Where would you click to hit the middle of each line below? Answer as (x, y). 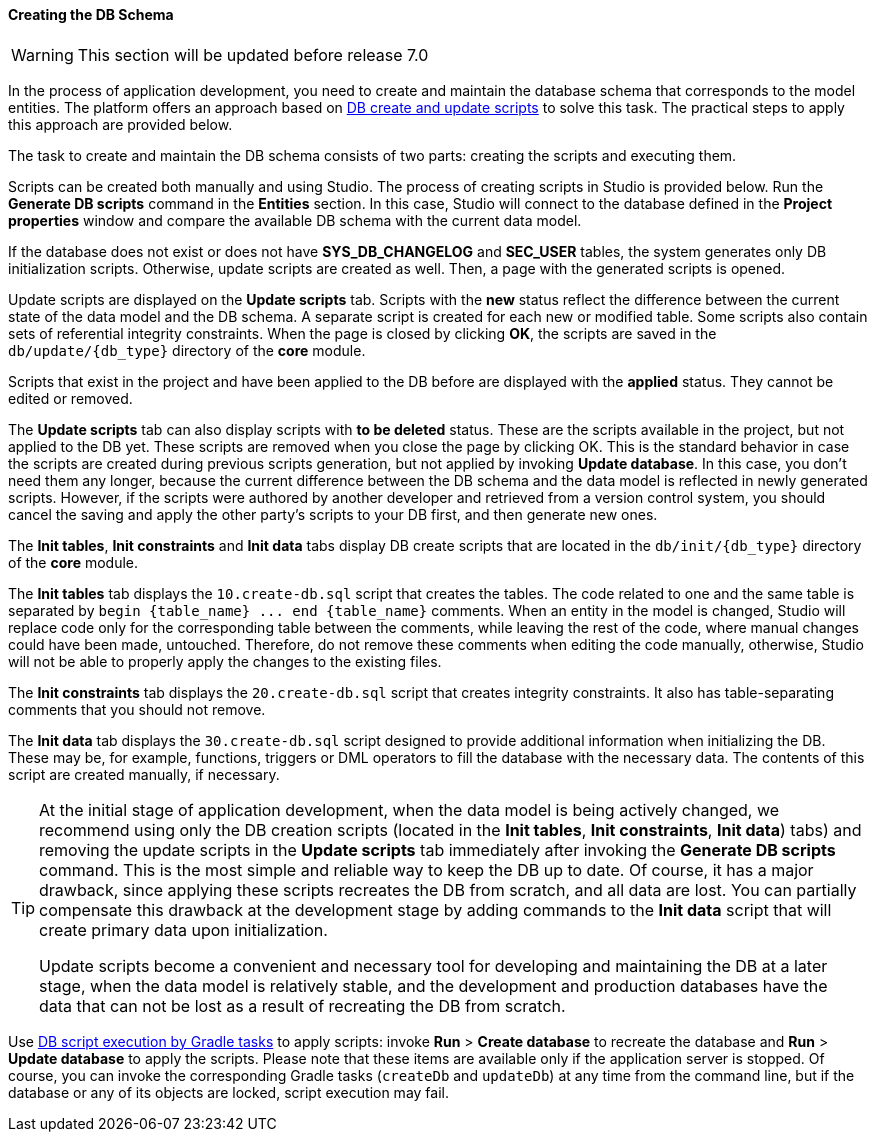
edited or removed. (70, 398)
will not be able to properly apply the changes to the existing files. (225, 661)
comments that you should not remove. (137, 709)
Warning (42, 54)
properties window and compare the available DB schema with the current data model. (295, 220)
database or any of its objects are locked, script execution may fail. (228, 1092)
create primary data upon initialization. (183, 929)
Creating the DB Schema (91, 14)
